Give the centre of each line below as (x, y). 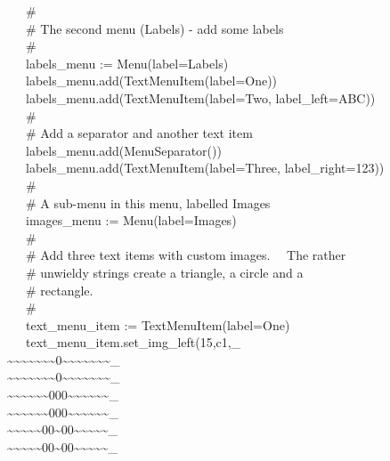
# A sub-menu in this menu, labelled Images (148, 202)
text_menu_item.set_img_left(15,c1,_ (133, 342)
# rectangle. (59, 290)
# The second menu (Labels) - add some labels (154, 28)
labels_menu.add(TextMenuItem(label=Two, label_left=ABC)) (200, 97)
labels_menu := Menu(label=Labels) (127, 63)
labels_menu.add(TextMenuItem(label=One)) (151, 81)
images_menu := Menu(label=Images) (131, 220)
